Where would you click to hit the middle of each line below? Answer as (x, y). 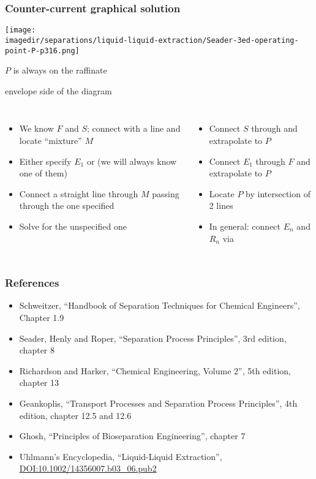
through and (274, 128)
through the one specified (67, 206)
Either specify (45, 161)
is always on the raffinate (60, 70)
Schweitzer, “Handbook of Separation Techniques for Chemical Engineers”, (160, 305)
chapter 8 (37, 350)
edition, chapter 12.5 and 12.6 (75, 415)
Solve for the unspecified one (73, 226)
